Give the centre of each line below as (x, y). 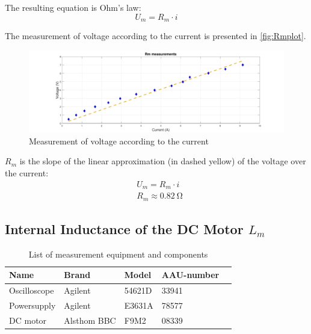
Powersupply (32, 305)
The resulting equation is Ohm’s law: (73, 7)
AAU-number (190, 275)
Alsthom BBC (90, 320)
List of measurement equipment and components (118, 254)
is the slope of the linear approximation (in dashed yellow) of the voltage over (163, 161)
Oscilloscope (32, 290)
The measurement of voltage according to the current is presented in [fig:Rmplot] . (155, 36)
